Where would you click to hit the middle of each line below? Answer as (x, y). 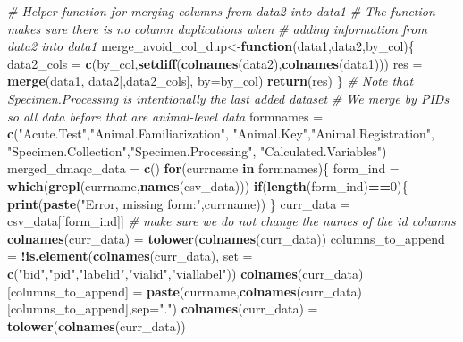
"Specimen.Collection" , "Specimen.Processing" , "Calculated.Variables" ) (197, 150)
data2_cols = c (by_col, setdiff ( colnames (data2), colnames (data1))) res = (215, 63)
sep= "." (152, 309)
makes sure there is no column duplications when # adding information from (217, 28)
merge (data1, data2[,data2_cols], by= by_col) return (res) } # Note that (210, 81)
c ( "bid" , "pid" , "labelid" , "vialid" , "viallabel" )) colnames (152, 273)
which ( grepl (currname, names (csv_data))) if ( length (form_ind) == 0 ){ (208, 185)
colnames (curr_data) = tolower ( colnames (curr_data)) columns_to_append (226, 238)
